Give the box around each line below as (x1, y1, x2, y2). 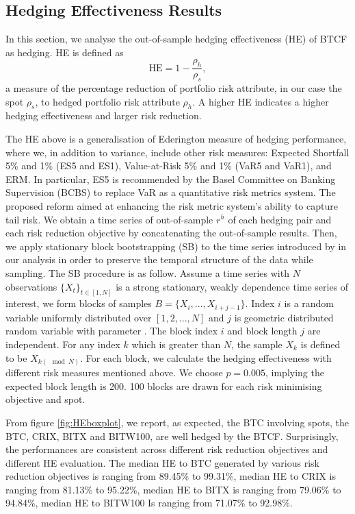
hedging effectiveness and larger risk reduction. (5, 108, 202, 123)
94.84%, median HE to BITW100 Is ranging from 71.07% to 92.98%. (5, 495, 293, 510)
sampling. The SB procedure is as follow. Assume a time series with (5, 265, 289, 280)
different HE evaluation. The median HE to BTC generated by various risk (5, 455, 319, 469)
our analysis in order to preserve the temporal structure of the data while (5, 252, 313, 267)
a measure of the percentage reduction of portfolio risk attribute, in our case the (5, 81, 342, 95)
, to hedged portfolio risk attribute (35, 94, 180, 108)
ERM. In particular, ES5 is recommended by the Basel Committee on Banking (5, 171, 336, 186)
